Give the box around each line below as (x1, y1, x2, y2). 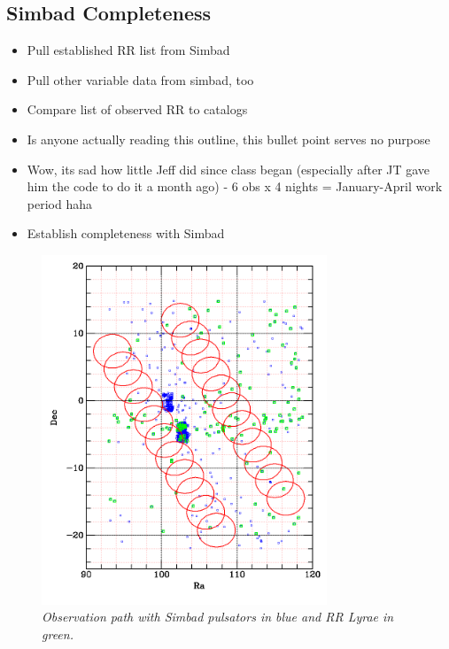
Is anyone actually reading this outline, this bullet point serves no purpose (27, 129, 430, 148)
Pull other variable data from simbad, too (27, 70, 254, 89)
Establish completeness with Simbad (27, 224, 225, 243)
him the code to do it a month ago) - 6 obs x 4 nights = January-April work (27, 177, 443, 196)
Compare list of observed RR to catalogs (27, 100, 248, 119)
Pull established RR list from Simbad (27, 41, 230, 59)
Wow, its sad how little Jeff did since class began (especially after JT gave (27, 159, 430, 178)
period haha (27, 194, 92, 212)
